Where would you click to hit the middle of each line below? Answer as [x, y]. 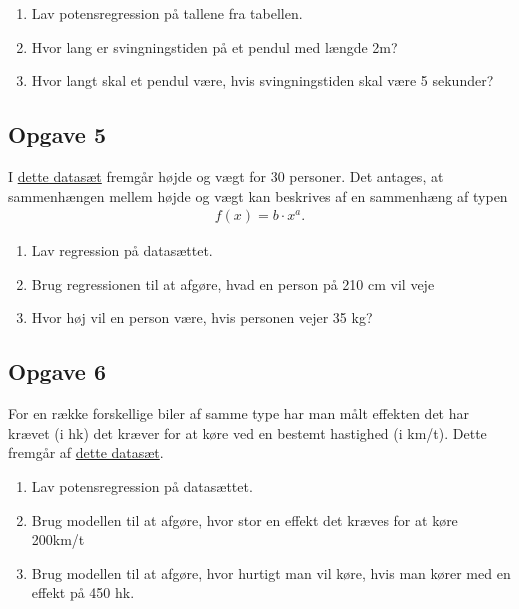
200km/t [58, 539]
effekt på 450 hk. [83, 592]
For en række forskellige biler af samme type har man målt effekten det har [238, 413]
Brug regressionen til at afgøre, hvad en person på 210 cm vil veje [233, 283]
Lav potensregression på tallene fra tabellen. [167, 13]
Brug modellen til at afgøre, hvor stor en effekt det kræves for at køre [244, 519]
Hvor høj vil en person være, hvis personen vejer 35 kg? [202, 317]
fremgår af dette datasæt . [86, 452]
